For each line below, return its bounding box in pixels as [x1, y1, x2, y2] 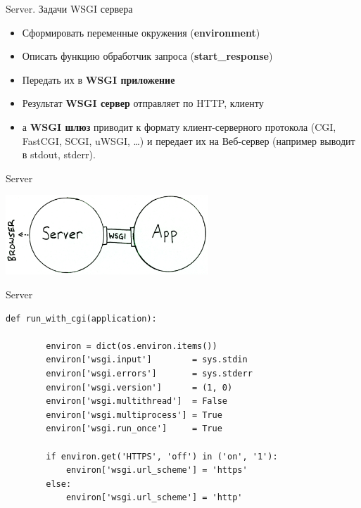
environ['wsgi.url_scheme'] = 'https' [65, 465, 248, 476]
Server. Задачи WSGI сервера [6, 1, 133, 15]
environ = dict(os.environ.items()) [46, 341, 217, 351]
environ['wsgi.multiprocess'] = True [46, 409, 222, 420]
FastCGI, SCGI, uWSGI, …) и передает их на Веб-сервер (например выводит [22, 133, 355, 148]
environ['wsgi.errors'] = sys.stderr [46, 368, 253, 379]
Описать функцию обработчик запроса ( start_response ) [22, 49, 273, 63]
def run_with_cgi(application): [6, 313, 157, 324]
